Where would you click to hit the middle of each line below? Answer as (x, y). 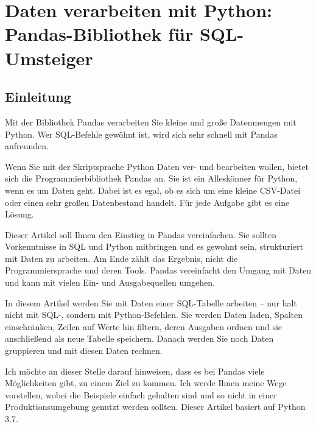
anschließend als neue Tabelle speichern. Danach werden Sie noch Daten (139, 338)
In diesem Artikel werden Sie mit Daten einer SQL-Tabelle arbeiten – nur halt (151, 302)
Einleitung (38, 97)
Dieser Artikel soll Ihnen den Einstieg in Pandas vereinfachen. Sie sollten (141, 234)
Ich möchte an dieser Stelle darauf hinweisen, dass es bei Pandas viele (135, 371)
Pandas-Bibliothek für (99, 34)
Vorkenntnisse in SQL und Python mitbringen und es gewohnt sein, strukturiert (154, 246)
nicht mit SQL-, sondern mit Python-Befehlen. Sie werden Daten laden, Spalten (154, 315)
